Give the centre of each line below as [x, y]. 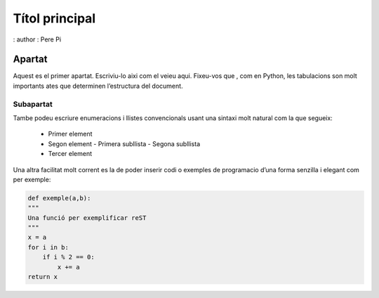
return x [43, 277]
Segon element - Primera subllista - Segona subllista [124, 143]
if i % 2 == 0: [68, 257]
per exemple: [32, 179]
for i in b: [48, 247]
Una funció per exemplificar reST [87, 218]
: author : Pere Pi [37, 39]
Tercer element [70, 154]
